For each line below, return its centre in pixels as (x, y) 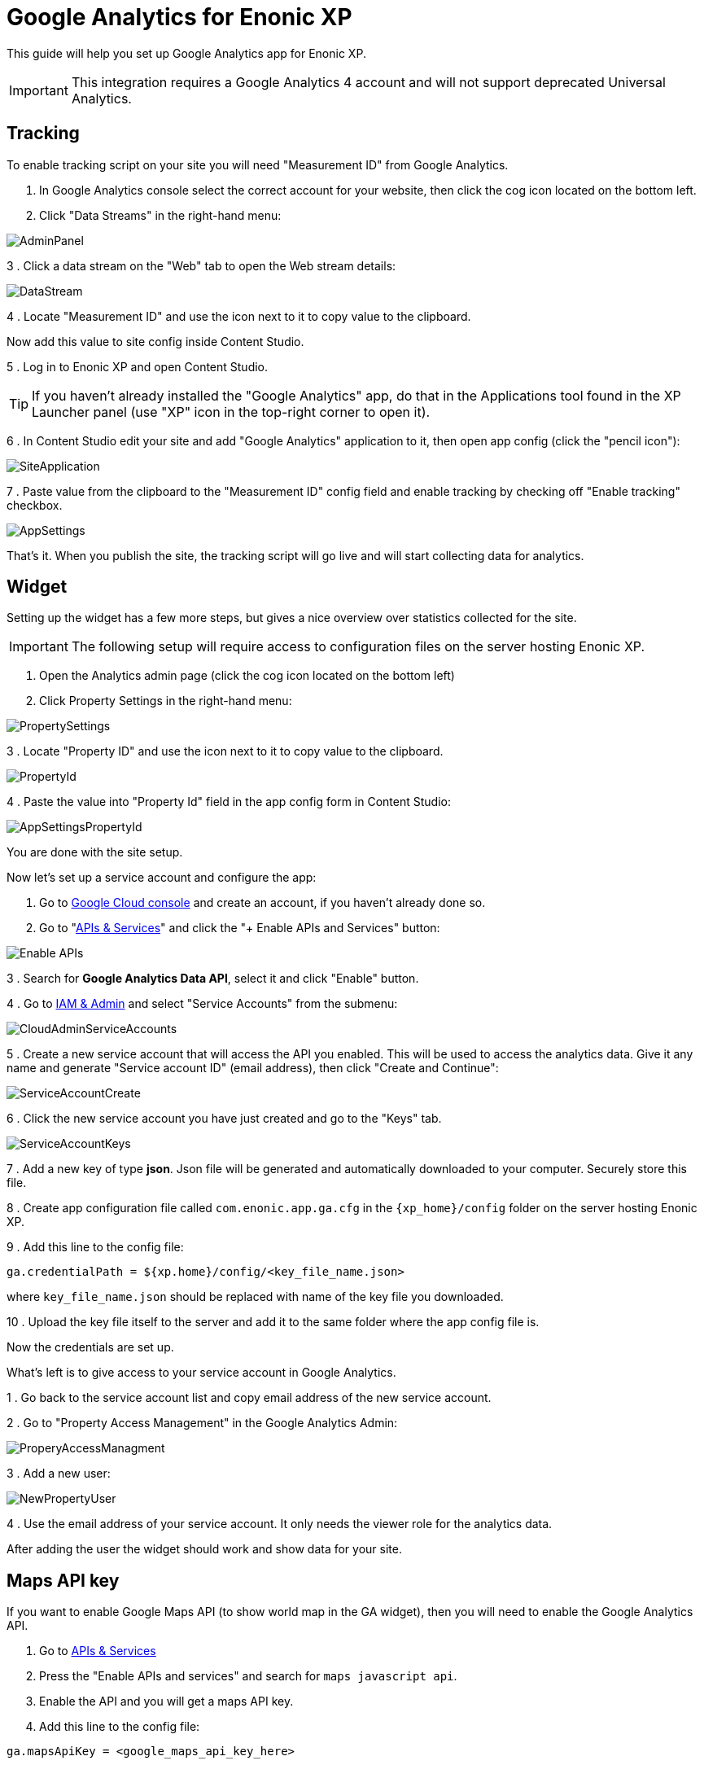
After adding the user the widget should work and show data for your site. (204, 1549)
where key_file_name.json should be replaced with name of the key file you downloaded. (255, 1297)
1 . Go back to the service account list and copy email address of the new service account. (249, 1398)
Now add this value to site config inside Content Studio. (155, 341)
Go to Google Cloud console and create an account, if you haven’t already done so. (262, 903)
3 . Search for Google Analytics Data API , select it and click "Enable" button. (213, 979)
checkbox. (35, 505)
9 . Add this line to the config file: (95, 1247)
